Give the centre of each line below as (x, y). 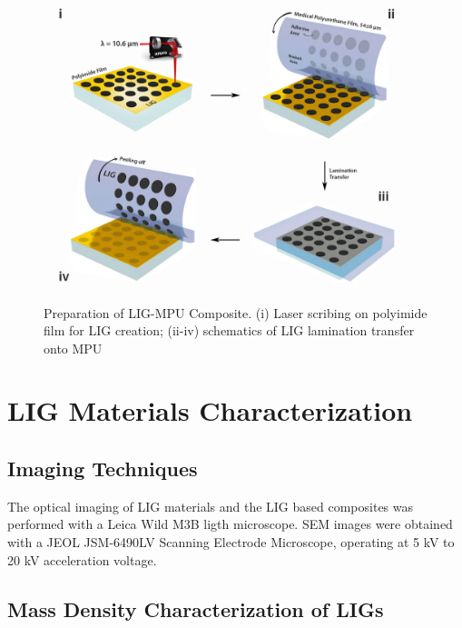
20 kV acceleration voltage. (82, 559)
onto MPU (73, 348)
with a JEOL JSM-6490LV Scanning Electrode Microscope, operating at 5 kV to (231, 542)
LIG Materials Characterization (210, 410)
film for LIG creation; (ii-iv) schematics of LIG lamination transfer (229, 330)
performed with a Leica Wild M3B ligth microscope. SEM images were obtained (230, 524)
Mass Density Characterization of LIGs (196, 608)
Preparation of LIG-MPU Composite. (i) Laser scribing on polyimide (236, 312)
